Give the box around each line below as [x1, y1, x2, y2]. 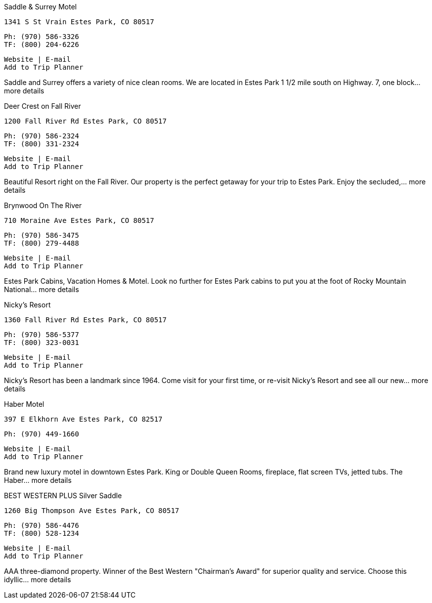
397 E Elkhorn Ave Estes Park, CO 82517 [4, 415, 163, 423]
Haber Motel [4, 400, 45, 408]
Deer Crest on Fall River [4, 102, 81, 110]
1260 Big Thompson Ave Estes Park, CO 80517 [4, 507, 180, 515]
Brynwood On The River [4, 201, 82, 210]
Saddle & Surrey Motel [4, 2, 77, 11]
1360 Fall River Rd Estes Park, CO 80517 [4, 316, 167, 324]
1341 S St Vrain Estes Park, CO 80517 [4, 18, 154, 26]
